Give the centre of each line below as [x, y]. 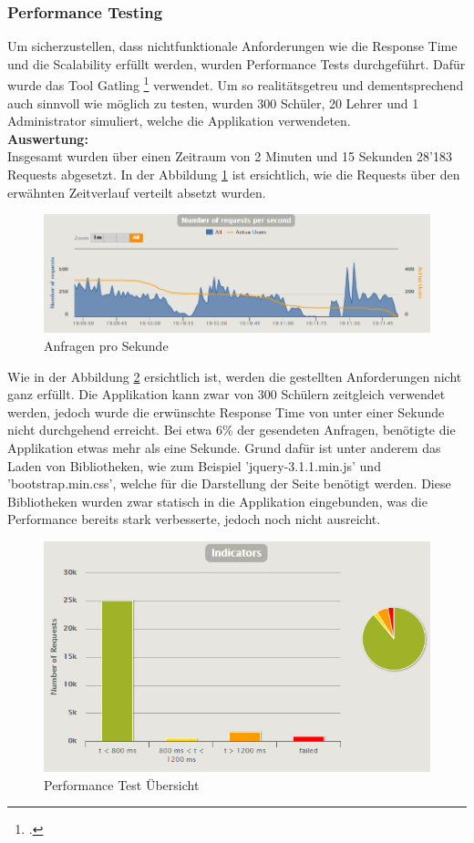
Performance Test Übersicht [122, 784]
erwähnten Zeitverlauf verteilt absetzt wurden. [137, 192]
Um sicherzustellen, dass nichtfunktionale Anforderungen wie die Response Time [232, 46]
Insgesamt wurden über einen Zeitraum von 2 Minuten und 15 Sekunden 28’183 [230, 156]
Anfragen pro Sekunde [106, 346]
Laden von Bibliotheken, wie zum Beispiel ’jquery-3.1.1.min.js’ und [194, 465]
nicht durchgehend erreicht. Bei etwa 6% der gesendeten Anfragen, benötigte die [232, 430]
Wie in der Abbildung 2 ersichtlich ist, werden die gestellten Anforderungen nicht [235, 376]
